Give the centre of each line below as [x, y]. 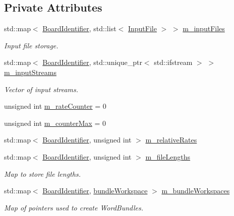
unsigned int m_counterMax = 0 [55, 123]
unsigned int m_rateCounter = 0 [55, 106]
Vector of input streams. [41, 89]
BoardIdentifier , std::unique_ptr [92, 62]
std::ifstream [173, 62]
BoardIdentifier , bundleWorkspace [95, 191]
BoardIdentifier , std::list [79, 28]
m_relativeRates [171, 140]
